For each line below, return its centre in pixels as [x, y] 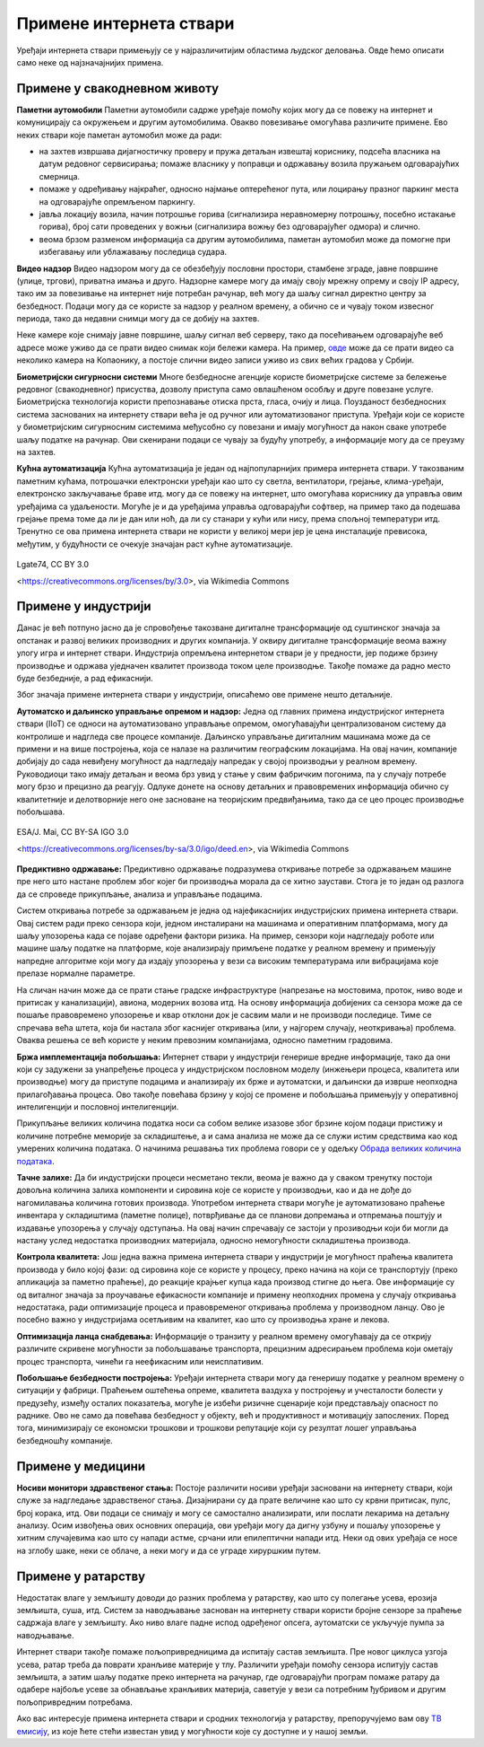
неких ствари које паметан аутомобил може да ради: [119, 135]
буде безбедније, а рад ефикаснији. [85, 678]
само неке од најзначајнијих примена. [90, 62]
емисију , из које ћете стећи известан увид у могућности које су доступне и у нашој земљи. [192, 1731]
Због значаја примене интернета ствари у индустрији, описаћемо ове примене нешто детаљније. [205, 695]
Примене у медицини [81, 1466]
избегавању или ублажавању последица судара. [133, 252]
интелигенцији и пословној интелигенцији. [98, 1107]
